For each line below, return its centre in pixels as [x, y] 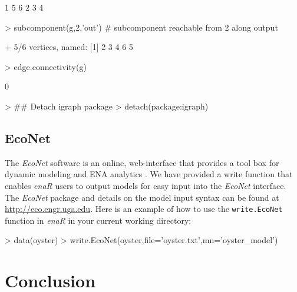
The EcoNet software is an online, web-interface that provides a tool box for [142, 162]
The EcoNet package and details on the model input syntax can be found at [142, 197]
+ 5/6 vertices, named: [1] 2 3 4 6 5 [69, 47]
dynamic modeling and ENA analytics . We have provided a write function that [149, 174]
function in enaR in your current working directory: [98, 220]
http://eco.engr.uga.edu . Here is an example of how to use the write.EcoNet [144, 209]
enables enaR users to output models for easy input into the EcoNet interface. [146, 185]
